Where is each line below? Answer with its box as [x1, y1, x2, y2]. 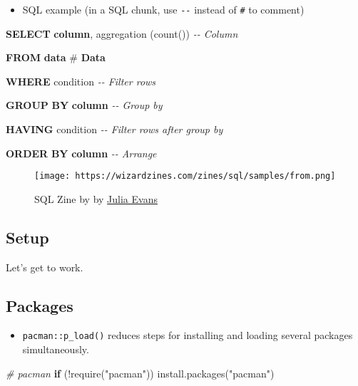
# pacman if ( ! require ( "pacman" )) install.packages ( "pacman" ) [6, 365, 275, 380]
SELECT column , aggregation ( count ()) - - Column [6, 26, 238, 41]
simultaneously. [22, 342, 89, 357]
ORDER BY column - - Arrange [6, 145, 157, 160]
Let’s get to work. [6, 259, 83, 274]
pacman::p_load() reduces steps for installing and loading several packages [22, 328, 353, 343]
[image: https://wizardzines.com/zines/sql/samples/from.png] [34, 171, 336, 182]
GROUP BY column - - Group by [6, 98, 163, 113]
